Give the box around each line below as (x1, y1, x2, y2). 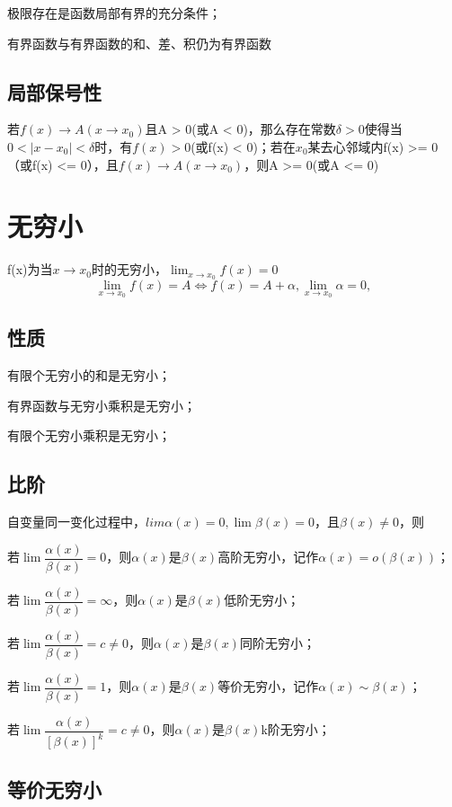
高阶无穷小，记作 (217, 547, 319, 566)
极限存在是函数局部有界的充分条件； (7, 4, 221, 22)
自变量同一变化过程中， (7, 511, 146, 530)
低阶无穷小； (224, 590, 300, 609)
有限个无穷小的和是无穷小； (7, 365, 171, 384)
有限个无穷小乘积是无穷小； (7, 426, 171, 445)
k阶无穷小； (261, 720, 331, 739)
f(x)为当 (7, 260, 53, 279)
